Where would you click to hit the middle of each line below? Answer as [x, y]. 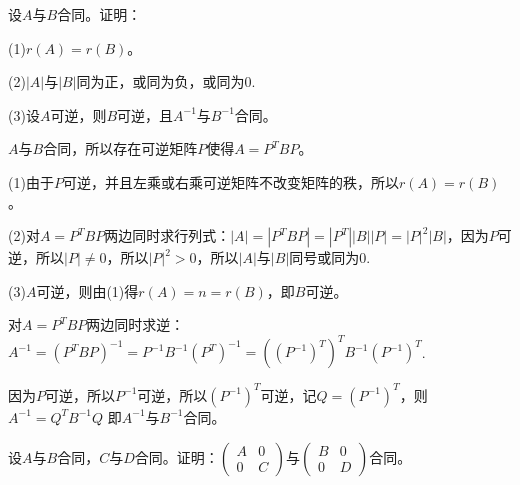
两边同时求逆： [135, 324]
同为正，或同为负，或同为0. [166, 81]
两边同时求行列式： [167, 235]
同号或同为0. [330, 257]
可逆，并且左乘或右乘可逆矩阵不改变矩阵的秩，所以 [230, 181]
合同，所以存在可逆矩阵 [120, 148]
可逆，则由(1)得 [87, 290]
